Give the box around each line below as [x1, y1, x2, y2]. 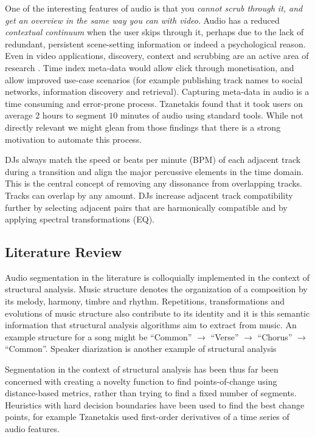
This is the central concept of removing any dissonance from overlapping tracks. [5, 177, 303, 190]
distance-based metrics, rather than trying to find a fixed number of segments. [5, 387, 297, 399]
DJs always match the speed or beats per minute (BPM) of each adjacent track [5, 153, 301, 166]
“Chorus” [257, 330, 292, 343]
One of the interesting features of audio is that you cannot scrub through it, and [5, 2, 303, 14]
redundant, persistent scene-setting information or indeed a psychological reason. [5, 37, 306, 50]
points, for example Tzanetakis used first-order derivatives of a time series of [5, 410, 289, 423]
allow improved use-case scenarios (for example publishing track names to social [5, 73, 303, 86]
